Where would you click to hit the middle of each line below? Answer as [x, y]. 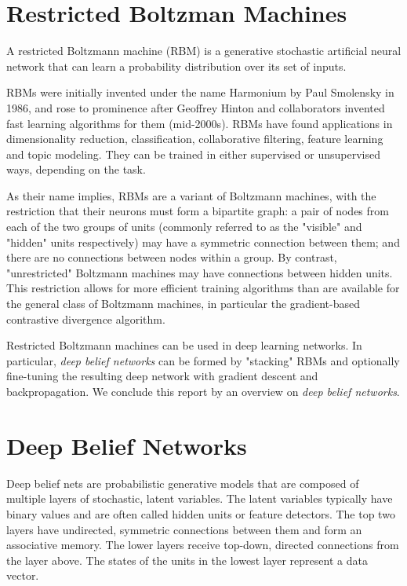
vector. [23, 575]
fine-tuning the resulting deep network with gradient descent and [162, 376]
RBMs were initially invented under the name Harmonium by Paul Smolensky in [200, 92]
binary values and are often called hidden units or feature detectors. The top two [201, 513]
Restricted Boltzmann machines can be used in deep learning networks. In [184, 345]
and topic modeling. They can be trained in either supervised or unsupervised [193, 154]
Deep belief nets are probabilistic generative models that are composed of [183, 483]
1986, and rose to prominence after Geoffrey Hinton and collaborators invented [196, 107]
